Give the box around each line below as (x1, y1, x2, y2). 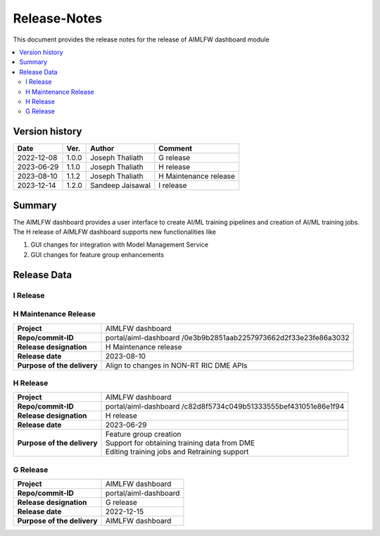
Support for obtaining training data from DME (106, 438, 255, 448)
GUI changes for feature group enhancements (30, 250, 165, 258)
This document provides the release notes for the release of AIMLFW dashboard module (13, 35, 270, 44)
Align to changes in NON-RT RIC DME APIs (106, 360, 248, 370)
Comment (158, 144, 193, 154)
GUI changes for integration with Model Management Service (30, 240, 209, 249)
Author (90, 144, 115, 154)
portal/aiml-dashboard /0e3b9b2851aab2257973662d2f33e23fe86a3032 (106, 332, 350, 342)
